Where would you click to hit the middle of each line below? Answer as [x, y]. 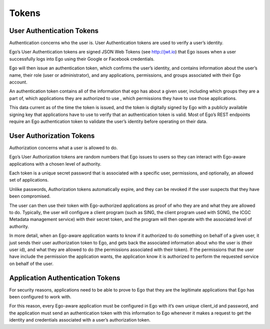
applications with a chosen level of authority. [55, 164]
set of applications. [29, 180]
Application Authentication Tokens [65, 278]
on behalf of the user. [31, 263]
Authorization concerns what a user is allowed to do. [63, 147]
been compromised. [30, 196]
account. [18, 82]
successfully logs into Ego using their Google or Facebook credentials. [82, 59]
